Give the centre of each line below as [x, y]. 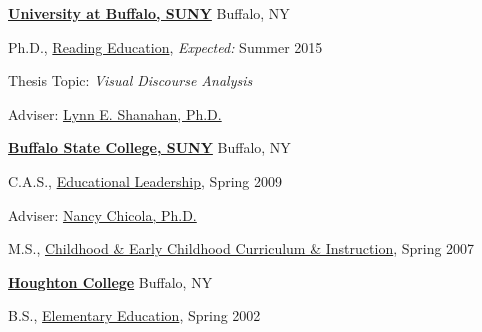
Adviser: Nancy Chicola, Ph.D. [102, 214]
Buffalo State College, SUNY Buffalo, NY [149, 147]
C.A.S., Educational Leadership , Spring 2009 [145, 180]
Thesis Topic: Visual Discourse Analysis [130, 80]
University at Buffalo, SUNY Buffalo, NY [149, 13]
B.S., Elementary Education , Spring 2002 [134, 315]
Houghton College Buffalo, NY [110, 281]
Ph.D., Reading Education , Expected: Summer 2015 [165, 46]
